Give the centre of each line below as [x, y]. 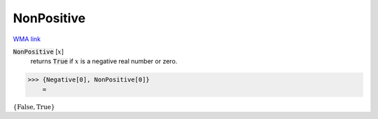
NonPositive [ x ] [38, 51]
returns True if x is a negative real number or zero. [104, 61]
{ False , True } [34, 107]
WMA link [27, 39]
